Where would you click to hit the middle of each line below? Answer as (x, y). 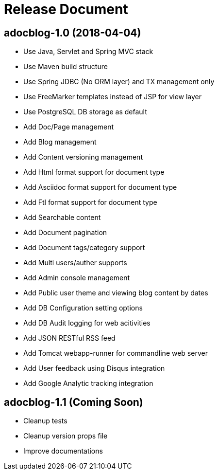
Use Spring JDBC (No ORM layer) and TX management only (119, 82)
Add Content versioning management (83, 157)
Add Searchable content (62, 218)
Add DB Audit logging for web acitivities (87, 323)
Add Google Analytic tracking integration (88, 383)
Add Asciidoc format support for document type (100, 187)
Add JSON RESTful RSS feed (69, 338)
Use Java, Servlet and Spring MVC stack (88, 52)
